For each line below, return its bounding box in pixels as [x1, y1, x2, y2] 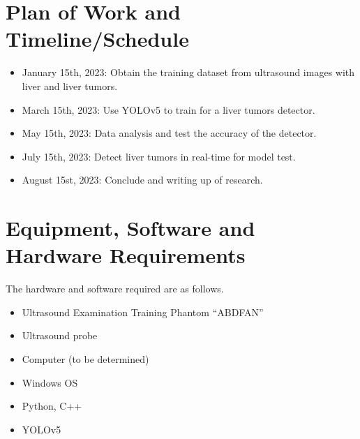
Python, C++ [22, 399, 82, 413]
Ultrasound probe [22, 328, 98, 343]
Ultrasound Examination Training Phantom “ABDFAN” [22, 304, 264, 319]
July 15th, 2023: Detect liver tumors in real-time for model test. [22, 149, 296, 163]
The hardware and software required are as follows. [6, 281, 224, 296]
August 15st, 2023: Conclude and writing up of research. [22, 172, 263, 187]
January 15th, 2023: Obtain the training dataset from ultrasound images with [22, 65, 355, 80]
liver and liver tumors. [22, 78, 118, 93]
